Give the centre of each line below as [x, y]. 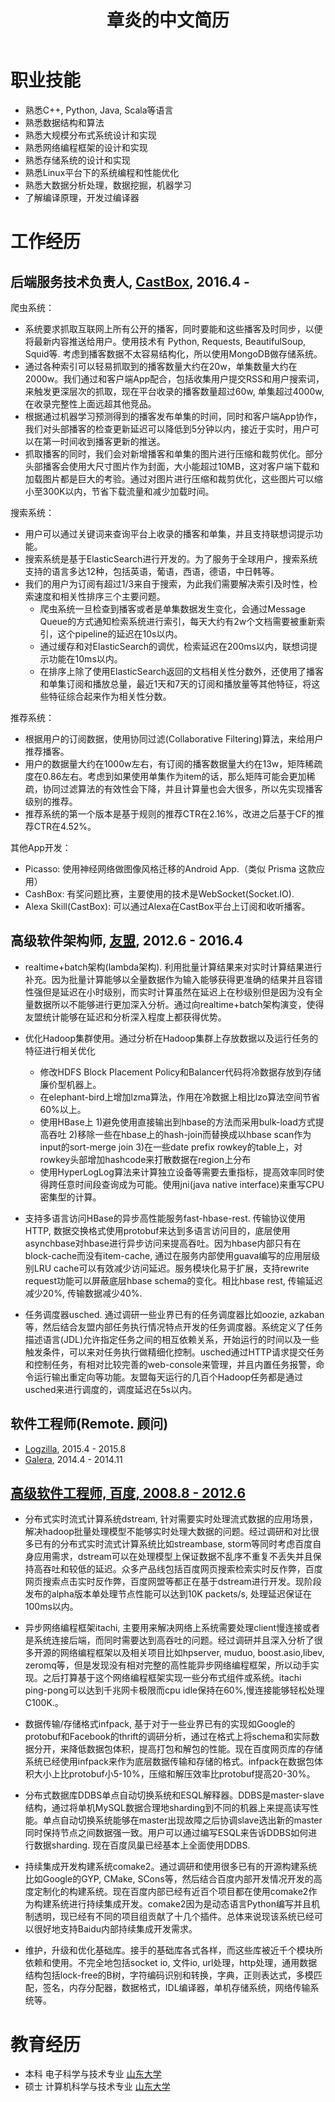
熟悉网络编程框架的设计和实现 [86, 147]
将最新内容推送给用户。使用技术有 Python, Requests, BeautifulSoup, [165, 341]
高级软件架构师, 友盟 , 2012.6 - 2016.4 [126, 941]
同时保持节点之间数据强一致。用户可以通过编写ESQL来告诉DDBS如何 [166, 1833]
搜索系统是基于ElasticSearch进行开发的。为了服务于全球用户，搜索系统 [171, 558]
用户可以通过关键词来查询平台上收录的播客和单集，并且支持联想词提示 [169, 533]
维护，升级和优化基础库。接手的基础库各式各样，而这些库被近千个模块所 [173, 1950]
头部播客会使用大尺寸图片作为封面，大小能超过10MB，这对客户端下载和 [172, 466]
